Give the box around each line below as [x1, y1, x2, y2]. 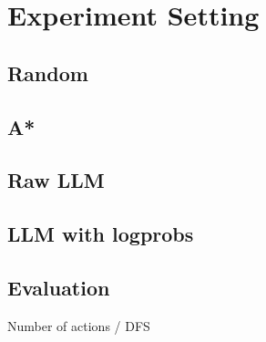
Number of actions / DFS [7, 316, 150, 335]
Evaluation [7, 273, 110, 301]
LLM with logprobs [7, 220, 194, 248]
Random [7, 58, 88, 87]
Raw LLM [7, 166, 105, 194]
